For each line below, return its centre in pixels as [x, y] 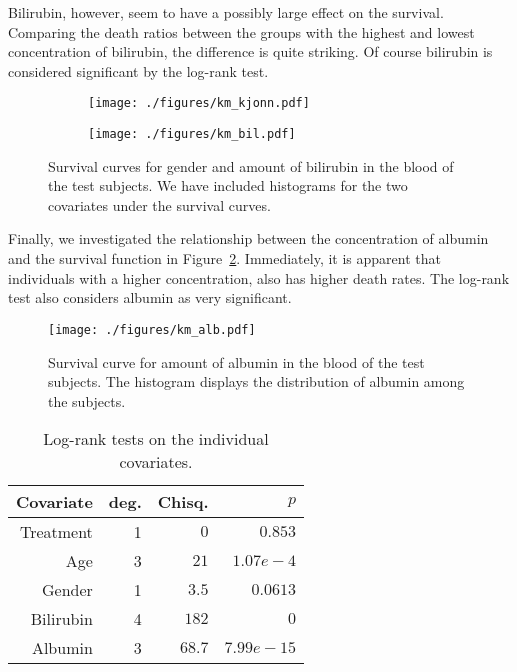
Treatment [56, 532]
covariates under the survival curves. [159, 204]
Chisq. [183, 502]
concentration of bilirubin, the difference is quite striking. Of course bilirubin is [250, 51]
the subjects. [87, 400]
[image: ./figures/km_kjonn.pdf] [199, 103]
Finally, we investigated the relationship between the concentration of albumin [248, 238]
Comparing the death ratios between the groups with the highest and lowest [241, 31]
